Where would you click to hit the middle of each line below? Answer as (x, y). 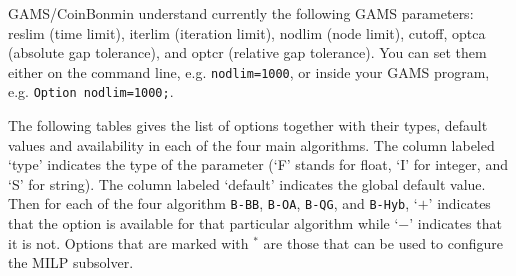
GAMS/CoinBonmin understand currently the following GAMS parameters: (241, 13)
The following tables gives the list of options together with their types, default (248, 125)
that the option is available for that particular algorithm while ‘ (203, 223)
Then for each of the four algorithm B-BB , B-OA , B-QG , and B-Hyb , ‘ (213, 203)
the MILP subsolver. (71, 262)
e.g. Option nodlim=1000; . (91, 91)
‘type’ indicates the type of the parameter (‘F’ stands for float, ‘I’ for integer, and (258, 164)
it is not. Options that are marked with (128, 242)
